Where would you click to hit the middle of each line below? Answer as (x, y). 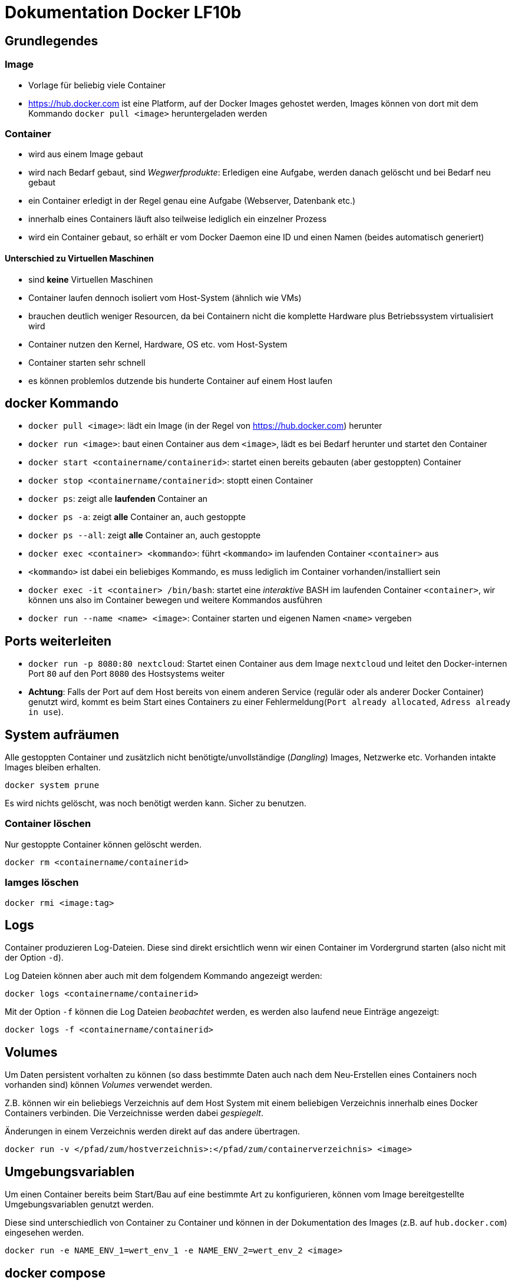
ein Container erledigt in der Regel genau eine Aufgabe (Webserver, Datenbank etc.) (192, 201)
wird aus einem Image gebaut (86, 154)
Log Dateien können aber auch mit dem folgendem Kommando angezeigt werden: (164, 976)
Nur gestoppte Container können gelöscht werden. (103, 844)
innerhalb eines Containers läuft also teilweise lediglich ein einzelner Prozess (178, 219)
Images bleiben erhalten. (53, 767)
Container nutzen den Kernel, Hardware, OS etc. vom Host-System (158, 344)
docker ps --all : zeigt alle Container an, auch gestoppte (145, 535)
